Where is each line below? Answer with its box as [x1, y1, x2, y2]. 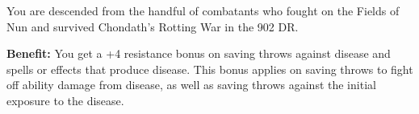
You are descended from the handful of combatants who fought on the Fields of [6, 2, 400, 18]
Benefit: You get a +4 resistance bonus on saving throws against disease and [6, 45, 391, 62]
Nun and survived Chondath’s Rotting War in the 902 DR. [6, 18, 299, 35]
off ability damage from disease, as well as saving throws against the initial [6, 76, 376, 93]
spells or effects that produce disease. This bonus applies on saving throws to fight [6, 60, 413, 77]
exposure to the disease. [6, 92, 124, 108]
